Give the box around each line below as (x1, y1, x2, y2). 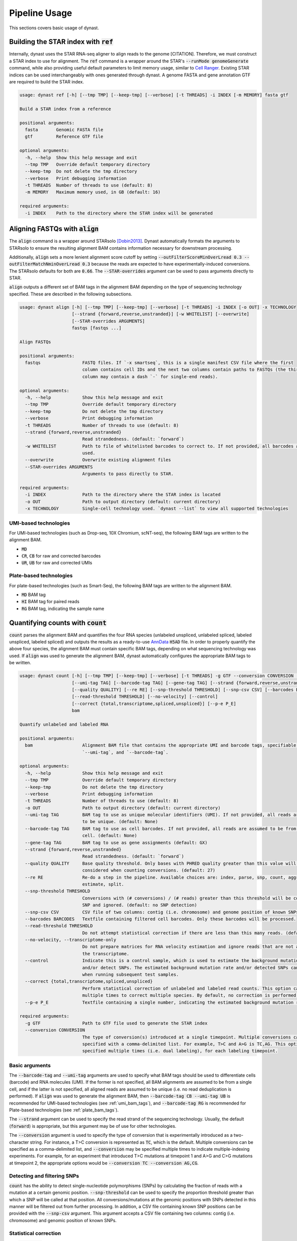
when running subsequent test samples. (82, 972, 179, 977)
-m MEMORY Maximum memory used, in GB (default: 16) (25, 189, 161, 195)
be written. (9, 660, 32, 666)
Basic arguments (9, 1062, 51, 1069)
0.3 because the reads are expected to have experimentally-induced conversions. (82, 261, 250, 267)
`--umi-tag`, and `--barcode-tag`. (82, 750, 169, 755)
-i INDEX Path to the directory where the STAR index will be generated (25, 210, 213, 216)
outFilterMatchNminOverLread (9, 261, 80, 267)
